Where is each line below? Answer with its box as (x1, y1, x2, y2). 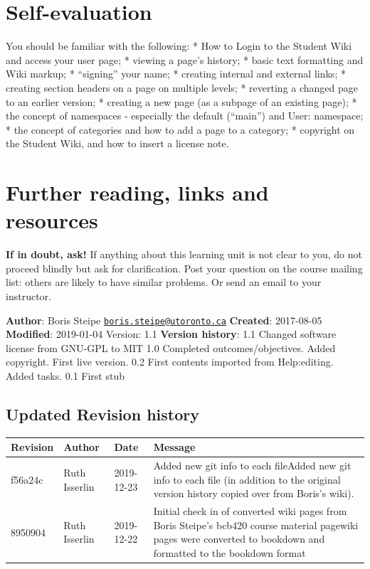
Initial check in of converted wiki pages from (153, 504, 347, 519)
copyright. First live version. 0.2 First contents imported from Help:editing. (6, 354, 334, 369)
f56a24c (11, 472, 43, 486)
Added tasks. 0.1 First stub (6, 368, 125, 383)
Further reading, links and (6, 178, 269, 207)
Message (153, 440, 196, 454)
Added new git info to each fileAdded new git (153, 458, 351, 473)
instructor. (6, 288, 51, 303)
